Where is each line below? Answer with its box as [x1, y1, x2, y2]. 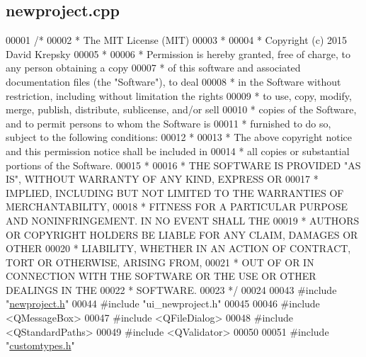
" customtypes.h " [6, 338, 75, 353]
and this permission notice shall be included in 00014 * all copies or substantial [6, 143, 350, 158]
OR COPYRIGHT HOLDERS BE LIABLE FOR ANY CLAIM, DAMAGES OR [6, 227, 358, 242]
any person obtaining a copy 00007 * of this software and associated [6, 60, 301, 75]
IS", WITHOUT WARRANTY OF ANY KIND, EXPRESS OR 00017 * [6, 171, 319, 186]
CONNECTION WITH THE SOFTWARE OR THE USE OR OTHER [6, 268, 316, 283]
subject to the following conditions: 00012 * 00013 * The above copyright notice [6, 130, 353, 144]
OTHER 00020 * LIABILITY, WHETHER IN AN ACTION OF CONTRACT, [6, 241, 351, 256]
